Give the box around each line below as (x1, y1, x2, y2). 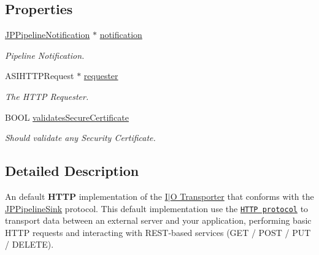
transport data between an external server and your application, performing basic (5, 214, 312, 227)
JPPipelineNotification (5, 28, 90, 41)
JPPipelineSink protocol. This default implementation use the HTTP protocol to (5, 202, 309, 215)
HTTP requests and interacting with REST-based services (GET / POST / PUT (5, 226, 311, 238)
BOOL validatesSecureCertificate (5, 110, 129, 123)
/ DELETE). (5, 238, 54, 251)
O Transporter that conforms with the (170, 189, 314, 202)
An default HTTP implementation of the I (5, 189, 168, 202)
